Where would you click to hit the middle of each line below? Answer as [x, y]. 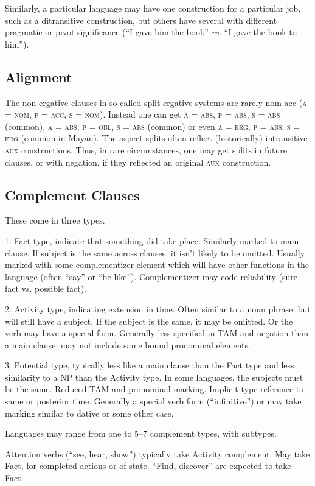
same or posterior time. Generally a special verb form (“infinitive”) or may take [153, 401]
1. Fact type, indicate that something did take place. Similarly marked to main [152, 240]
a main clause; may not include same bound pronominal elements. [128, 344]
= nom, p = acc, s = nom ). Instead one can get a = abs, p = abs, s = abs [143, 114]
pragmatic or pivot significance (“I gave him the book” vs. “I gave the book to [151, 32]
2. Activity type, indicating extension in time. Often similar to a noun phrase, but [158, 308]
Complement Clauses [72, 195]
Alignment [39, 76]
